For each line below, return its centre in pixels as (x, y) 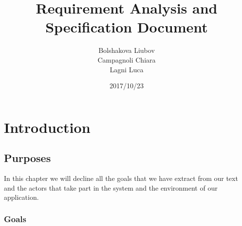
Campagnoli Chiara (127, 59)
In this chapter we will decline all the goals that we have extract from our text (121, 178)
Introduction (47, 127)
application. (21, 197)
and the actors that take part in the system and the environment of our (111, 187)
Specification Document (127, 27)
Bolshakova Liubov (127, 50)
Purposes (28, 158)
